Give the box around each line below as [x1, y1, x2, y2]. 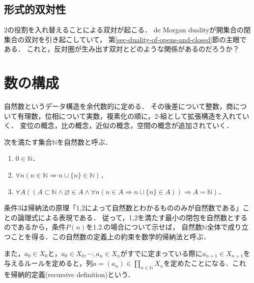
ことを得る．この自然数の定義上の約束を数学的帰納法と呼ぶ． [10, 232, 210, 242]
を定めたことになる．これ [163, 258, 246, 268]
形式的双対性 [4, 1, 66, 17]
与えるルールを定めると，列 [4, 258, 93, 268]
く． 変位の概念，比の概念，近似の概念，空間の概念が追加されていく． [4, 120, 233, 130]
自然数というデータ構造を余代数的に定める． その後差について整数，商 [4, 101, 233, 111]
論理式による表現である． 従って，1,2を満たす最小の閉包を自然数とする [17, 212, 248, 222]
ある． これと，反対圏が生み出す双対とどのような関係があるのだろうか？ [4, 44, 240, 54]
